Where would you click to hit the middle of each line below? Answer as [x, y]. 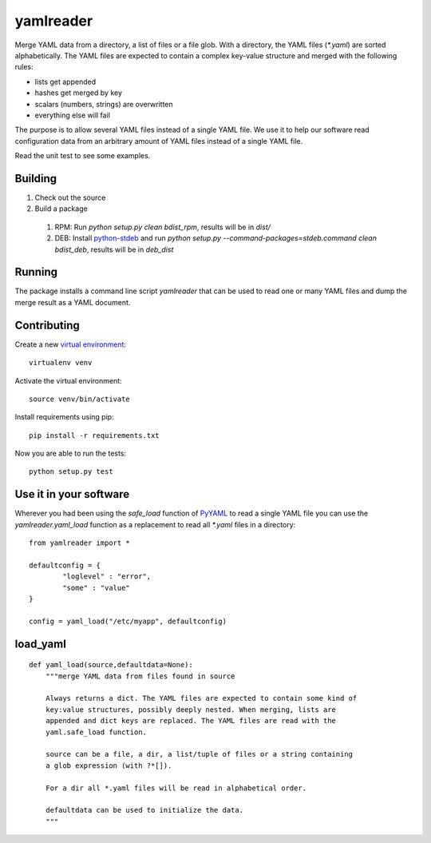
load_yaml [41, 644]
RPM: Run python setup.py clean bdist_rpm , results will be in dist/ [163, 227]
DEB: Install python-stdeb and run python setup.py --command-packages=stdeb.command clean [215, 238]
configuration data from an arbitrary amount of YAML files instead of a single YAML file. [159, 141]
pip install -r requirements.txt [94, 435]
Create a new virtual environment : [71, 344]
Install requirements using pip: [65, 417]
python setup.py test [71, 472]
